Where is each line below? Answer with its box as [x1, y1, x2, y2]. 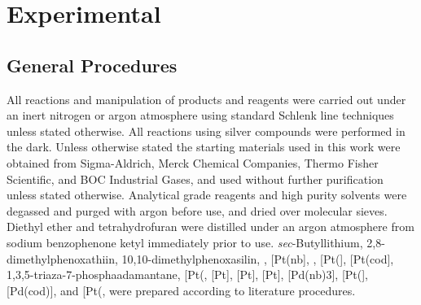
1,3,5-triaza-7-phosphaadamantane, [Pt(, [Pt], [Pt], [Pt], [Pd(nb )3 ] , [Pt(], [7, 266, 369, 283]
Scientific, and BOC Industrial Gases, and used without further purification [7, 170, 384, 187]
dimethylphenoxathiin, [7, 250, 118, 267]
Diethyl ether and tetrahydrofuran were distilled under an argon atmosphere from [7, 218, 414, 235]
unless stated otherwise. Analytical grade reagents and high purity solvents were [7, 186, 407, 203]
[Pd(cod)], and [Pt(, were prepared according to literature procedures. [7, 281, 356, 298]
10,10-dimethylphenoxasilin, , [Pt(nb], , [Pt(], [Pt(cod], [121, 250, 394, 267]
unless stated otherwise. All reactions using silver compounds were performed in [7, 122, 406, 139]
